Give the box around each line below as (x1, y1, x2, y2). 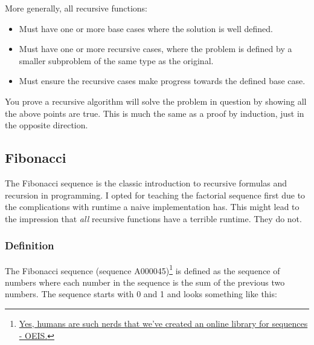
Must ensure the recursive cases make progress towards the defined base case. (19, 74, 306, 87)
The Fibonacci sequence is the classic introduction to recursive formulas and (5, 176, 287, 189)
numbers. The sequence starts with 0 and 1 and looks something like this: (5, 287, 277, 300)
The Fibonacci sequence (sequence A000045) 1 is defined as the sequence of (5, 262, 280, 277)
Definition (5, 238, 54, 253)
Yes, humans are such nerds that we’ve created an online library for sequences (19, 317, 308, 329)
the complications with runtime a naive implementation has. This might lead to (5, 200, 300, 213)
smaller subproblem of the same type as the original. (19, 54, 214, 67)
